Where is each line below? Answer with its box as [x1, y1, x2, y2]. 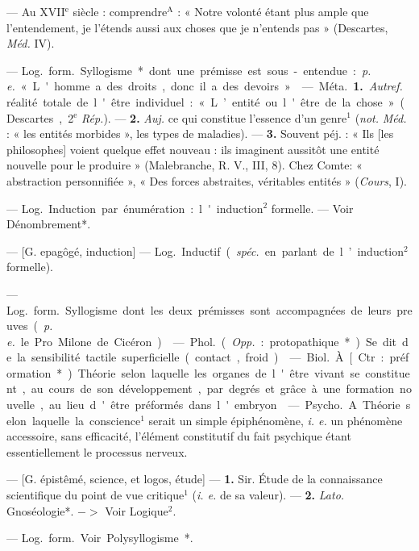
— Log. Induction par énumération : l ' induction [6, 199, 263, 216]
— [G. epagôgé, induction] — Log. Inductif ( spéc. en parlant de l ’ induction [6, 242, 404, 259]
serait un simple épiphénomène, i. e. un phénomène [148, 411, 403, 428]
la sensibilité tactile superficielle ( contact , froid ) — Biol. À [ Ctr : [17, 349, 384, 365]
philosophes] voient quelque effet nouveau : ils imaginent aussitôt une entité [6, 140, 380, 157]
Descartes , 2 [6, 109, 74, 126]
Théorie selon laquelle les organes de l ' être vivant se [77, 364, 360, 381]
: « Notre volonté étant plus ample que [177, 3, 369, 19]
